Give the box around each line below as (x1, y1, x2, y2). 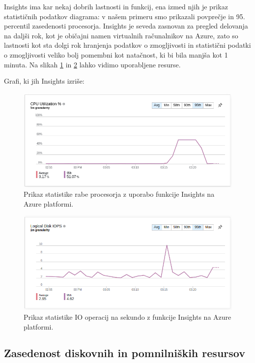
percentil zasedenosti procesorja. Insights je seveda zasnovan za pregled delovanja (4, 21, 248, 31)
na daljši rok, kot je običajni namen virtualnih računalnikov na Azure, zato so (4, 30, 238, 40)
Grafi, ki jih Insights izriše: (4, 76, 85, 86)
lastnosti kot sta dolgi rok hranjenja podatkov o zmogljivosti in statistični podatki (4, 40, 251, 50)
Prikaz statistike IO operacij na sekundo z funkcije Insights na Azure (24, 311, 231, 322)
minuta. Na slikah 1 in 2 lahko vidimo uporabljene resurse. (4, 59, 181, 69)
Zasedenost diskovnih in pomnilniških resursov (4, 345, 245, 361)
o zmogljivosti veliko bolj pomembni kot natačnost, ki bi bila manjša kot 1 (4, 49, 228, 60)
